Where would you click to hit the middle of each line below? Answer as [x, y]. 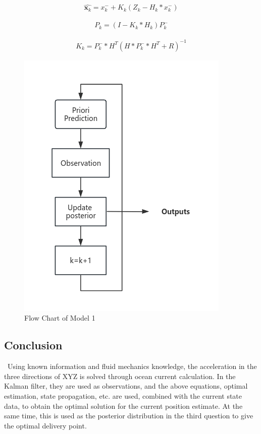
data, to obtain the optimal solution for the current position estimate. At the [123, 406]
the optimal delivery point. [45, 425]
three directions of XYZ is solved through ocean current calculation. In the [120, 376]
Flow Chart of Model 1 [60, 318]
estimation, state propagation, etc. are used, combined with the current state [123, 395]
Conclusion [33, 345]
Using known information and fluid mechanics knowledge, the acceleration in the [132, 366]
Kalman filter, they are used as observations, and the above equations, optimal [126, 386]
